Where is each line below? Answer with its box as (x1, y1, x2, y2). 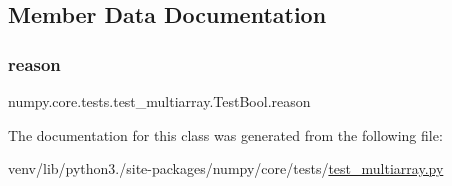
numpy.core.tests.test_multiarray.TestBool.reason (8, 91, 311, 111)
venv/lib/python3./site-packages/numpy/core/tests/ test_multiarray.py (8, 158, 444, 179)
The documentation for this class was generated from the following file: (8, 124, 443, 145)
